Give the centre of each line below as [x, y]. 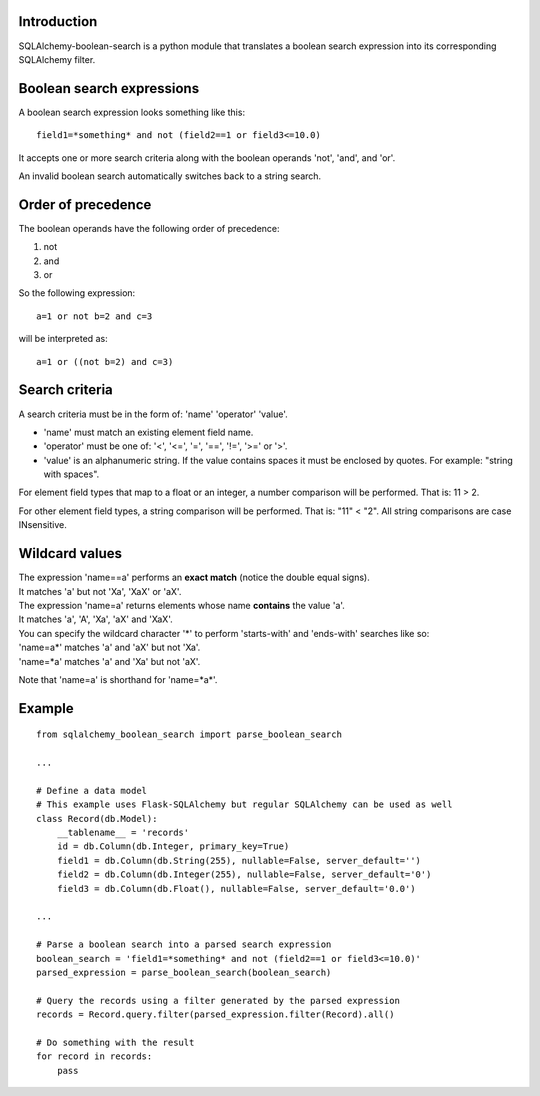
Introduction [58, 21]
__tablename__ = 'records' [123, 833]
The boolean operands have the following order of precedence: [149, 228]
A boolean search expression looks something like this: [131, 112]
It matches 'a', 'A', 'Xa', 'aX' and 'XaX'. [96, 619]
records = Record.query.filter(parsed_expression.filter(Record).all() [215, 1014]
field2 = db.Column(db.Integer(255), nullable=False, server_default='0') [244, 874]
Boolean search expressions [109, 88]
